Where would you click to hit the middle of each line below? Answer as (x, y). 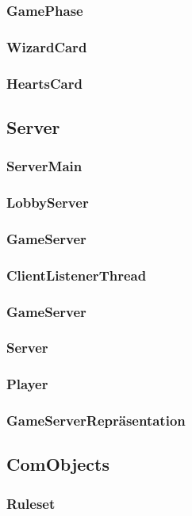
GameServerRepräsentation (96, 420)
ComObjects (58, 464)
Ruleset (31, 503)
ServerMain (44, 166)
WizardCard (47, 46)
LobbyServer (48, 203)
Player (27, 384)
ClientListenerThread (77, 275)
